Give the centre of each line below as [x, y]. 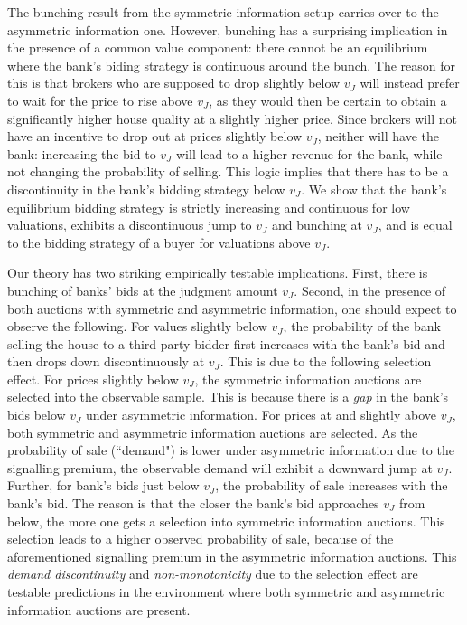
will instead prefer [410, 83]
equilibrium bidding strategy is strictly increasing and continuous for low [209, 207]
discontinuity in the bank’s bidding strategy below [146, 189]
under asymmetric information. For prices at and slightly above [261, 415]
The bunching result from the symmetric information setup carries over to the [223, 12]
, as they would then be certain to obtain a [328, 100]
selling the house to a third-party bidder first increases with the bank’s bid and [226, 343]
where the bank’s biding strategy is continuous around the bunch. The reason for [232, 65]
